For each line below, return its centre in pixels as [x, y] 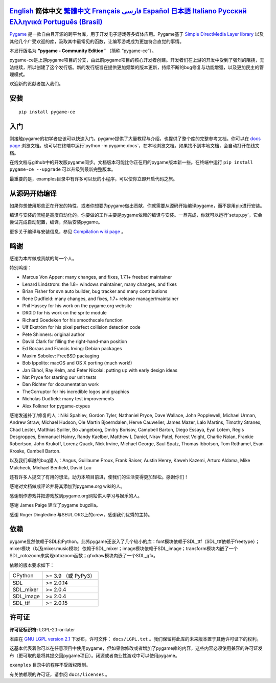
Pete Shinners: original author [53, 334]
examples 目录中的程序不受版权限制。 [50, 665]
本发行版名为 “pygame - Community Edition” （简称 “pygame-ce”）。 [83, 51]
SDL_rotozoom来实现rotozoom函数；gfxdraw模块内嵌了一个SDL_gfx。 [84, 556]
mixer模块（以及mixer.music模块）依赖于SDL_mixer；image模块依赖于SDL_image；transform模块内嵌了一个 [124, 548]
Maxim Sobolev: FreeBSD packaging [61, 356]
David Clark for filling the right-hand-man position [75, 341]
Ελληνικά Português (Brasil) [56, 22]
